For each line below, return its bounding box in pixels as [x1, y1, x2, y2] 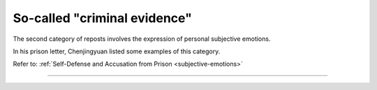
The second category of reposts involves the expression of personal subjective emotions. [13, 35, 271, 43]
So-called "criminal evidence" [13, 10, 192, 26]
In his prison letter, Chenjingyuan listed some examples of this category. [13, 47, 221, 55]
